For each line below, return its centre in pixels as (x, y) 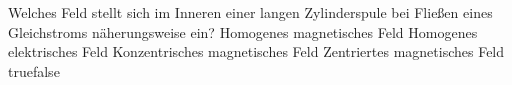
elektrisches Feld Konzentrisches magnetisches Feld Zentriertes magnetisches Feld (256, 51)
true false (34, 70)
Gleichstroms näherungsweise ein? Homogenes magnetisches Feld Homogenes (243, 31)
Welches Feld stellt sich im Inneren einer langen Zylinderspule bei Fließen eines (250, 12)
